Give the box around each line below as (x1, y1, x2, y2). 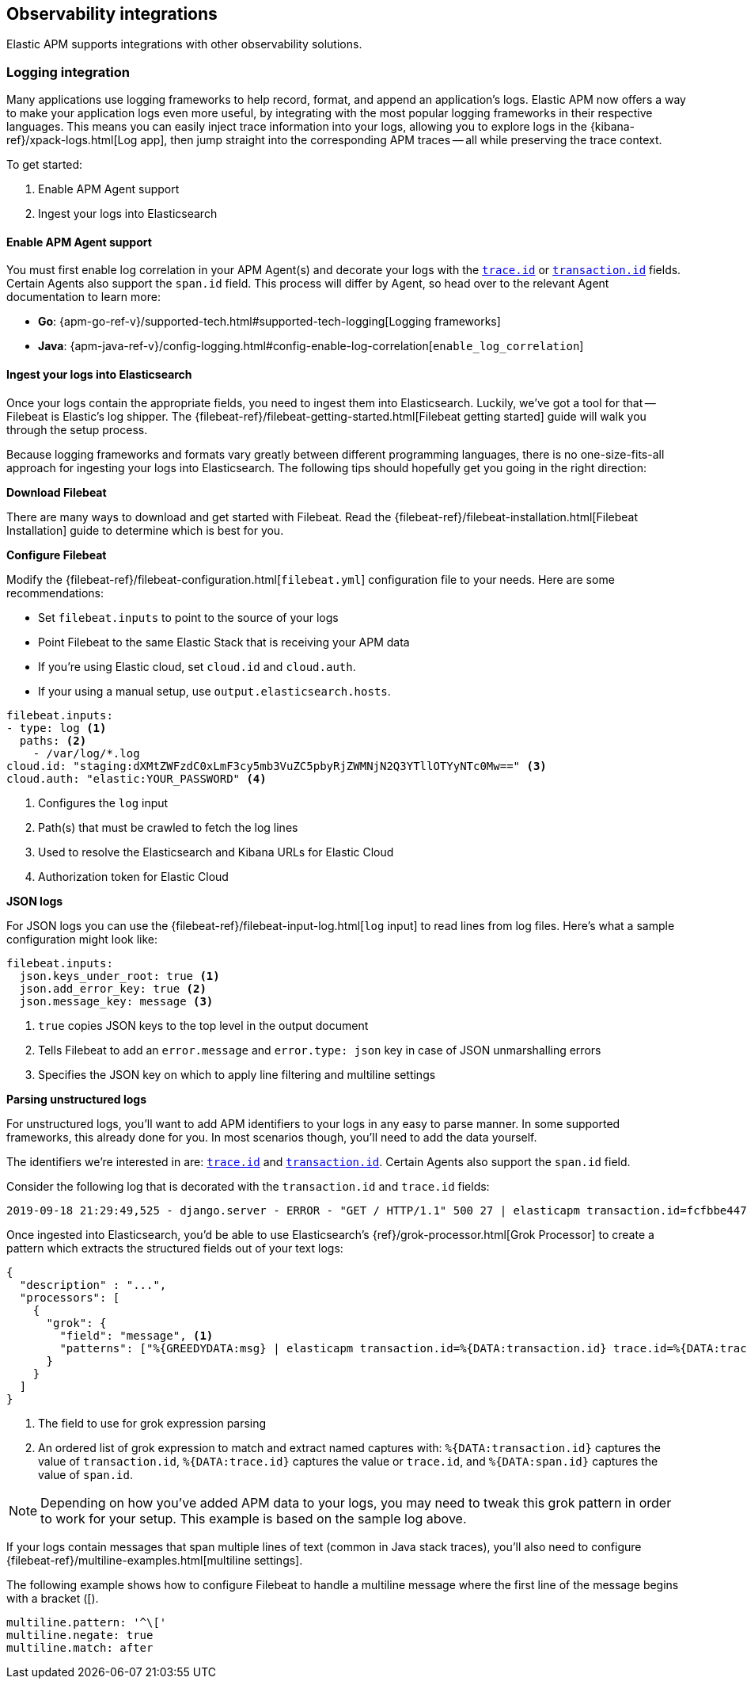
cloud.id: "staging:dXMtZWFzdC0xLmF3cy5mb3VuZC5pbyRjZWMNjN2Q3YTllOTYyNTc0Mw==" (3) (6, 759, 547, 772)
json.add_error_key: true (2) (19, 982, 207, 995)
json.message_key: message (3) (19, 994, 214, 1008)
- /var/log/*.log (32, 746, 140, 760)
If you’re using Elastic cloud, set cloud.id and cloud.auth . (38, 659, 356, 673)
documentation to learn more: (6, 290, 161, 304)
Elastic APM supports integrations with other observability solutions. (6, 37, 362, 51)
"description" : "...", (19, 1278, 167, 1291)
